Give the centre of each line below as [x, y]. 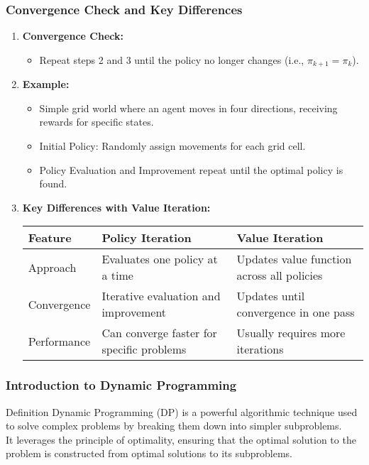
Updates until [271, 296]
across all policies [280, 275]
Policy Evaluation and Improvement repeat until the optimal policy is [191, 169]
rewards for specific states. [97, 122]
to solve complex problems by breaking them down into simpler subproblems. [174, 426]
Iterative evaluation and [161, 296]
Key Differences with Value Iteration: [116, 207]
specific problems [144, 349]
